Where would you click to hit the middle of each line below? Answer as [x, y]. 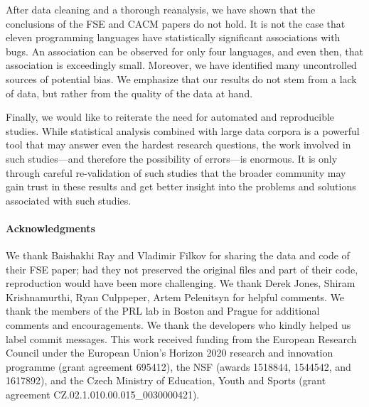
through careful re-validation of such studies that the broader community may [176, 172]
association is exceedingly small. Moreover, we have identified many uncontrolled [181, 65]
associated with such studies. [69, 200]
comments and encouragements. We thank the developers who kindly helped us [178, 325]
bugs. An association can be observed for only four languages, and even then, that [184, 51]
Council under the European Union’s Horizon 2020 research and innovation [170, 353]
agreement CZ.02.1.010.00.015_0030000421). [103, 395]
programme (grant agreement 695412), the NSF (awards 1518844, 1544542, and [178, 366]
